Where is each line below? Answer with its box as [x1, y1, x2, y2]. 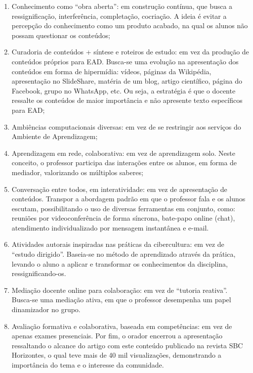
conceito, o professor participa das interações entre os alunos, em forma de [11, 157, 237, 168]
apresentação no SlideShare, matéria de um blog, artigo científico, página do [11, 76, 242, 86]
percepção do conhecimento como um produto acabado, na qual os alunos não [11, 20, 248, 31]
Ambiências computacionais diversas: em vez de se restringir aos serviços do [11, 121, 241, 132]
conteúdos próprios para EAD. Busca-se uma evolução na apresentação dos [11, 56, 239, 66]
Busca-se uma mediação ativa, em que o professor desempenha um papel [11, 294, 231, 305]
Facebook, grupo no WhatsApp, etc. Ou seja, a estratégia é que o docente [11, 85, 236, 95]
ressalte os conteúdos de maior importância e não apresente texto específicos [11, 95, 243, 105]
